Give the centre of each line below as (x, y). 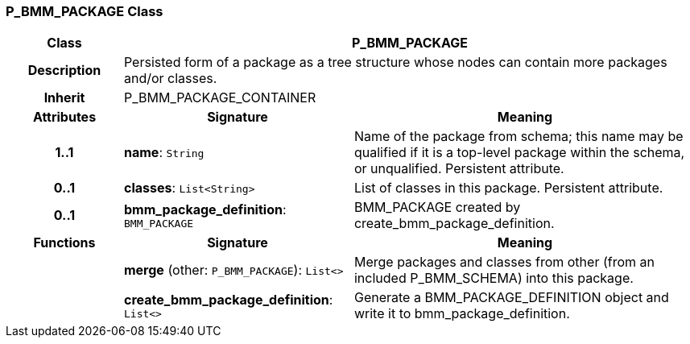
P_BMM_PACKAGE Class (85, 11)
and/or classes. (170, 79)
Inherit (64, 98)
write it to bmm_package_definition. (462, 314)
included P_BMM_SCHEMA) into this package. (494, 278)
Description (64, 70)
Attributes (64, 117)
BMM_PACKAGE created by (437, 207)
